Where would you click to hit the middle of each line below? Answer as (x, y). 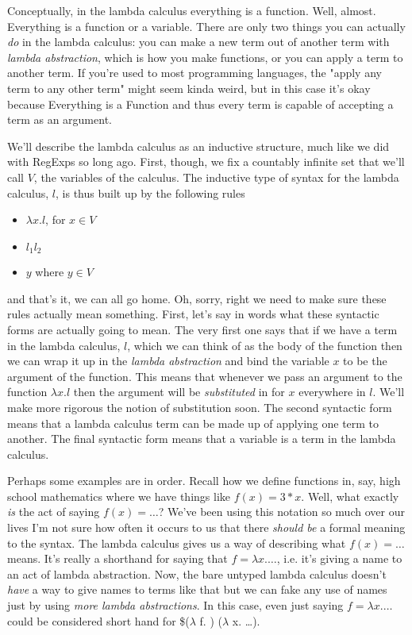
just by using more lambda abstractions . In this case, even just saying (175, 605)
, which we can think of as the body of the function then (265, 345)
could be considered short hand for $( (98, 620)
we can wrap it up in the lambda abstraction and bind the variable (168, 361)
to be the (365, 361)
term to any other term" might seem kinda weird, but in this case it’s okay (189, 88)
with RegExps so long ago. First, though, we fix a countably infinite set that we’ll (206, 162)
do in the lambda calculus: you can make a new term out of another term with (198, 42)
